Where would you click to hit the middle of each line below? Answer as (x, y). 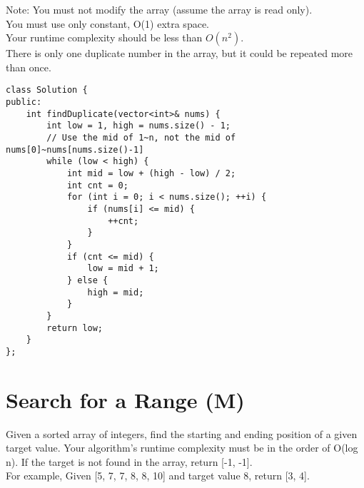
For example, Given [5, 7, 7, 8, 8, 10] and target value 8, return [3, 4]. (158, 476)
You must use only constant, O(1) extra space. (107, 23)
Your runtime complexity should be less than (104, 37)
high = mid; (116, 292)
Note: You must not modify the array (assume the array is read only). (159, 9)
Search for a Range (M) (125, 399)
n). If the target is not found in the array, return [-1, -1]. (129, 461)
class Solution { (47, 90)
